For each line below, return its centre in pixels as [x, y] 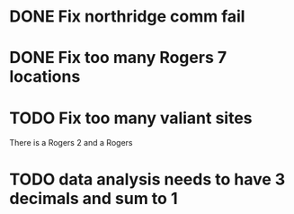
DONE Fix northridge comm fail [127, 17]
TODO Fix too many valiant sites [131, 118]
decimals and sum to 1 [94, 198]
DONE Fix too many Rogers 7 [118, 58]
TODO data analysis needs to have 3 [147, 179]
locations [45, 77]
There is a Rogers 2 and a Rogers [71, 143]
